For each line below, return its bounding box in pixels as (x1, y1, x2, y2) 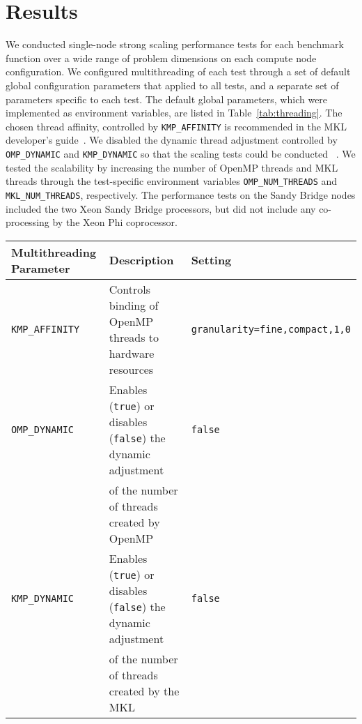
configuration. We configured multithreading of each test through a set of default (6, 64, 351, 79)
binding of (109, 296, 159, 313)
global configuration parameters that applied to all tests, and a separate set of (6, 77, 339, 92)
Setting (191, 252, 232, 269)
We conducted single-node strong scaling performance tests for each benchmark (6, 37, 344, 52)
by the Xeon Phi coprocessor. (52, 215, 178, 229)
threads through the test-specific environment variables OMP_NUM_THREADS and (6, 174, 338, 188)
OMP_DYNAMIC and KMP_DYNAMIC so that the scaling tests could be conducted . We (6, 146, 356, 160)
